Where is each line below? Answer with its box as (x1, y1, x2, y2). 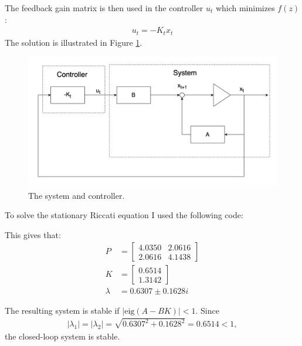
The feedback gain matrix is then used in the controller (5, 2, 203, 13)
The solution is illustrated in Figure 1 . (5, 36, 142, 48)
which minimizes (215, 2, 275, 13)
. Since (195, 304, 219, 316)
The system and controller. (28, 189, 125, 201)
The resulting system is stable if (5, 304, 120, 316)
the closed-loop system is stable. (5, 330, 120, 342)
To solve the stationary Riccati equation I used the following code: (5, 209, 243, 221)
